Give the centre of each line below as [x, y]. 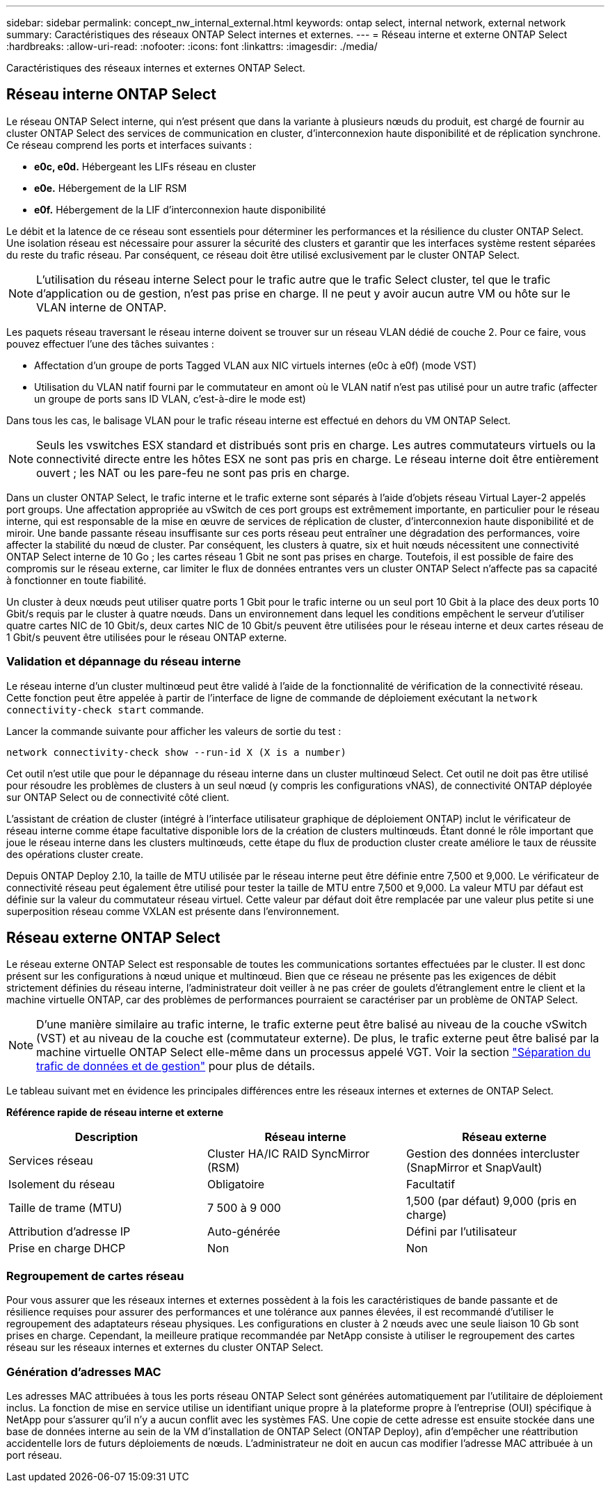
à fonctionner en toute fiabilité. [77, 580]
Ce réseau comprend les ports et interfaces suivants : [129, 145]
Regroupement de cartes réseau [95, 1276]
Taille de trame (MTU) [65, 1208]
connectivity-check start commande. [105, 709]
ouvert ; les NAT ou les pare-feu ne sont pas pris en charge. [193, 472]
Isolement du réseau [62, 1184]
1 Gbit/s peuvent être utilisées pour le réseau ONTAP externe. [147, 637]
